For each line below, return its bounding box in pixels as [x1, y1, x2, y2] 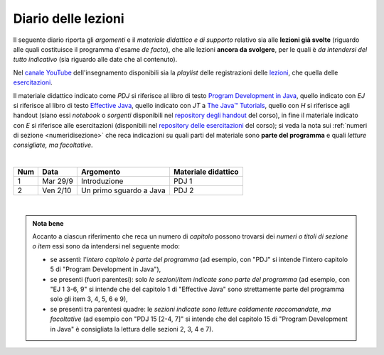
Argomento [80, 167, 121, 177]
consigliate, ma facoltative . [13, 141, 93, 149]
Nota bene [32, 219, 64, 227]
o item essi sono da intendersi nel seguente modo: [32, 242, 181, 251]
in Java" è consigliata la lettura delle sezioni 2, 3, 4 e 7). [50, 324, 213, 333]
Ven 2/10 [41, 185, 72, 195]
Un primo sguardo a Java [80, 185, 166, 195]
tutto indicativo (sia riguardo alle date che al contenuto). [13, 55, 178, 64]
